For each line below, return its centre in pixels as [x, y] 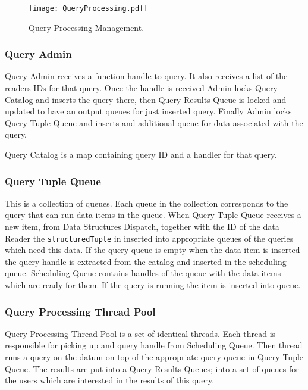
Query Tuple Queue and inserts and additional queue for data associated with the [154, 122]
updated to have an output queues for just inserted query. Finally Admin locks [148, 111]
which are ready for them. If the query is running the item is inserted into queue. [153, 285]
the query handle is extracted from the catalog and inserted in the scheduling [146, 261]
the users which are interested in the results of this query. [110, 380]
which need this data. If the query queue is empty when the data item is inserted [153, 250]
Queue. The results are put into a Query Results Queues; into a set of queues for [152, 368]
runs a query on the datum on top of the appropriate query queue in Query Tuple [154, 357]
